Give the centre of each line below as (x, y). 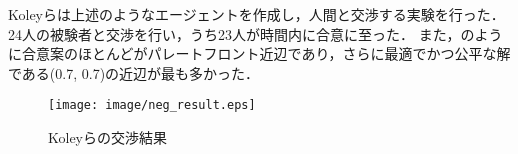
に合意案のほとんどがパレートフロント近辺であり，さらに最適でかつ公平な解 (259, 53)
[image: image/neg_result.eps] (152, 105)
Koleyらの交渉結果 (107, 137)
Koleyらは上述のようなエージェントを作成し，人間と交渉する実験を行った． (256, 14)
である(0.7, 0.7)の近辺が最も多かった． (134, 72)
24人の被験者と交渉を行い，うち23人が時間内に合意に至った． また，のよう (255, 33)
